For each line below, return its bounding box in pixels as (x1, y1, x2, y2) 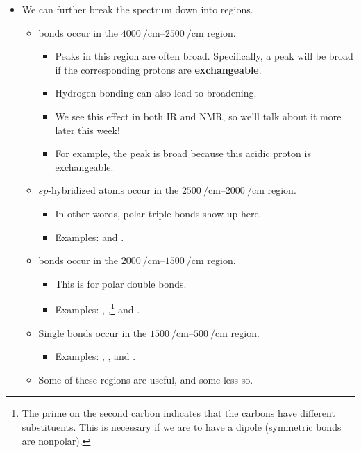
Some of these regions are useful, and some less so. (38, 372, 253, 386)
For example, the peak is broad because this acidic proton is (55, 146, 311, 160)
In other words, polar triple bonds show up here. (55, 206, 262, 220)
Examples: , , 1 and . (55, 300, 140, 316)
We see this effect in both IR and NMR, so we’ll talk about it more (55, 108, 342, 123)
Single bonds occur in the (38, 325, 147, 340)
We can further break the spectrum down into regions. (22, 2, 253, 16)
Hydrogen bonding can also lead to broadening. (55, 85, 257, 100)
